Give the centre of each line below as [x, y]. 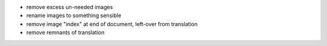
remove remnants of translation [65, 33]
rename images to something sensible [74, 16]
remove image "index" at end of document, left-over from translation [112, 24]
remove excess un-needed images [70, 7]
